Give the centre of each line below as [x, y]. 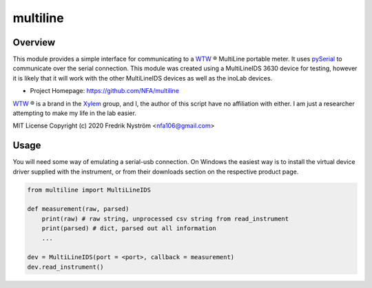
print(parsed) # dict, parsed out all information [129, 228]
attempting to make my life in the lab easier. [75, 113]
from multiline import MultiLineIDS [89, 190]
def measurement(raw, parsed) [78, 209]
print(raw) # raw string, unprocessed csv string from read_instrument [165, 218]
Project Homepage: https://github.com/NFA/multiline [104, 91]
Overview [34, 42]
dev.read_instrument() [65, 267]
